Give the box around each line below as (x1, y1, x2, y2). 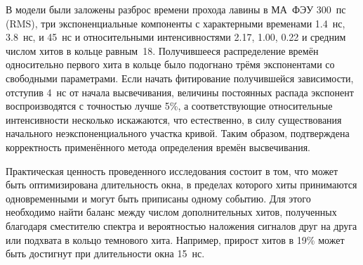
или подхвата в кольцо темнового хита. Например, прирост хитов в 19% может (6, 232, 345, 247)
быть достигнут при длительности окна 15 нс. (6, 246, 205, 261)
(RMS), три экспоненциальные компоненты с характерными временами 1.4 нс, (6, 15, 345, 30)
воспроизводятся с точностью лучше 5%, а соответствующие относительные (6, 98, 333, 113)
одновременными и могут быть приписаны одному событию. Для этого (6, 190, 311, 205)
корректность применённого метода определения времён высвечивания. (6, 139, 310, 154)
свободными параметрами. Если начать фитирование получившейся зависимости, (6, 70, 354, 85)
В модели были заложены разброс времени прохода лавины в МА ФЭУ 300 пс (6, 2, 346, 16)
